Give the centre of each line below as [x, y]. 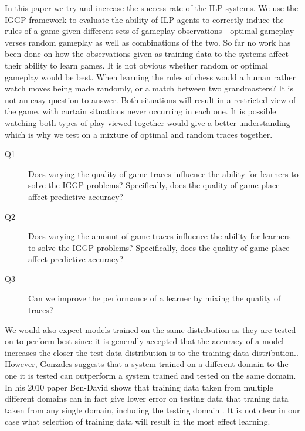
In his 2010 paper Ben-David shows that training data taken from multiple [139, 387]
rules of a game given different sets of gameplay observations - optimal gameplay [150, 31]
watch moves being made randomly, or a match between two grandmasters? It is [149, 88]
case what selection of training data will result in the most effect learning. [138, 421]
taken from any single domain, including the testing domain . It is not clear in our [152, 410]
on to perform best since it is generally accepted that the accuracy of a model [144, 341]
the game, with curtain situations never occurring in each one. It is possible [140, 111]
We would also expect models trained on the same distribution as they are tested [150, 329]
